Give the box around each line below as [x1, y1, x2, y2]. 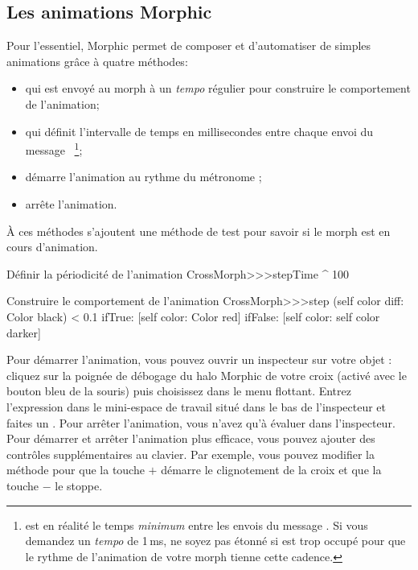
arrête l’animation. [25, 196, 117, 213]
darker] [6, 324, 41, 341]
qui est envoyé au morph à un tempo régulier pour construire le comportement [25, 80, 411, 97]
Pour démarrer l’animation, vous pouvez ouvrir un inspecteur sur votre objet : [6, 351, 392, 368]
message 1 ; [25, 139, 83, 158]
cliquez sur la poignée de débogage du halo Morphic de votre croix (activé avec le [6, 366, 407, 383]
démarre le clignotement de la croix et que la [161, 461, 382, 478]
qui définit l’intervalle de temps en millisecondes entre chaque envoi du [25, 122, 374, 139]
